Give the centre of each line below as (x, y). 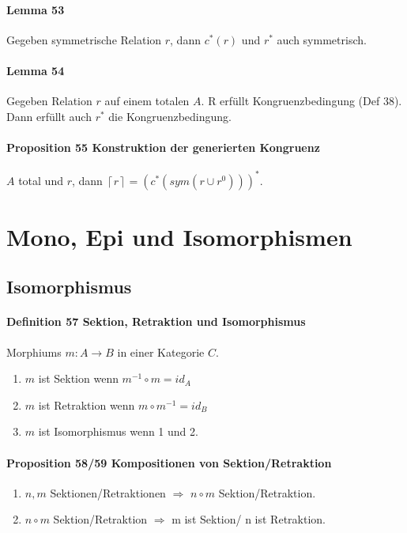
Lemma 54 (36, 70)
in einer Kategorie (161, 352)
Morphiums (34, 352)
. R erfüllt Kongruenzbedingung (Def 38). (301, 101)
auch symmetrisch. (322, 39)
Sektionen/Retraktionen (108, 492)
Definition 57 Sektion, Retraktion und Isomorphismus (156, 321)
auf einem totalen (147, 101)
